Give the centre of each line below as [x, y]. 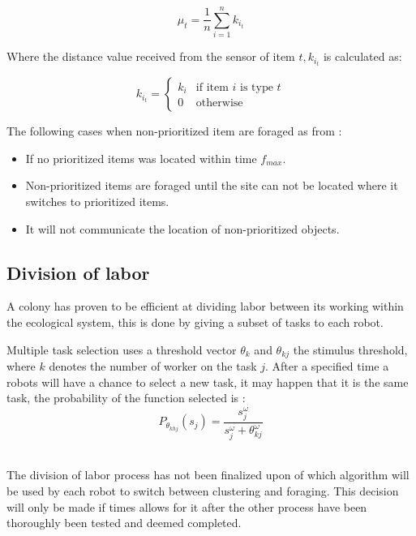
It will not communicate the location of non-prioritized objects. [182, 228]
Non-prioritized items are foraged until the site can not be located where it [212, 185]
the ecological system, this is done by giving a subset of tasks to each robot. [195, 322]
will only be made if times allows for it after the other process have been [187, 506]
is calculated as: [362, 56]
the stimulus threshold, [350, 349]
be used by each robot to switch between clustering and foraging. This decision [203, 491]
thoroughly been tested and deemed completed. [124, 523]
